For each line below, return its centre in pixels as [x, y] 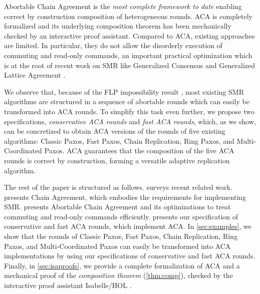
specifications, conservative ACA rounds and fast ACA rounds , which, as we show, [130, 121]
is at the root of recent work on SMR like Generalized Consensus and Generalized [129, 65]
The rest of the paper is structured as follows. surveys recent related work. [118, 187]
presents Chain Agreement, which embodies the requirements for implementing [125, 197]
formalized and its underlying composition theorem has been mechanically [118, 26]
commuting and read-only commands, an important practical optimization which [128, 55]
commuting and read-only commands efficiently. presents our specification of [121, 216]
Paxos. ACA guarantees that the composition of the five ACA [139, 151]
